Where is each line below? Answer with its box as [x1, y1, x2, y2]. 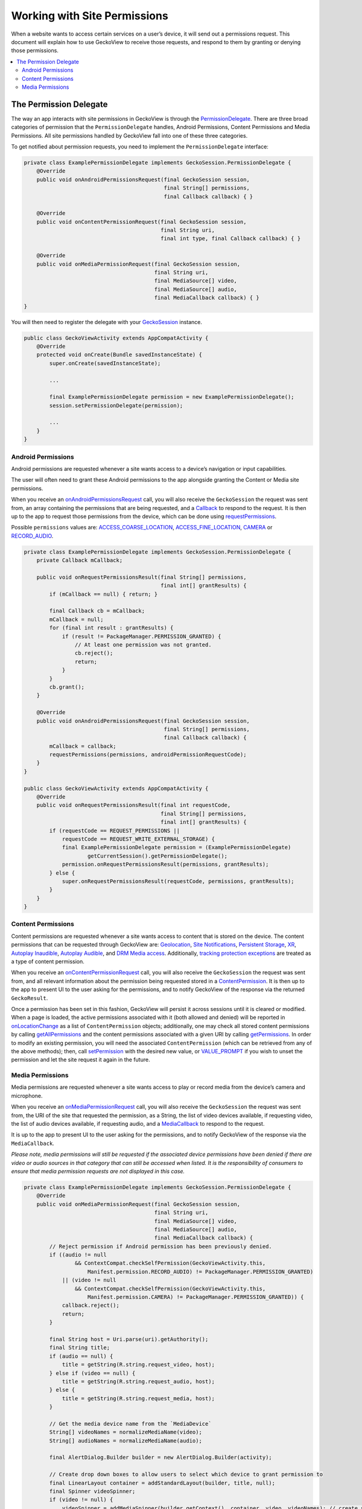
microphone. [11, 1092, 43, 1099]
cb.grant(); [49, 683, 84, 691]
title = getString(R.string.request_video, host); [62, 1361, 215, 1368]
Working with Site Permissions [11, 9, 168, 22]
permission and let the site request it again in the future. [11, 1056, 150, 1064]
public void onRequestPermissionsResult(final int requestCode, [36, 802, 231, 809]
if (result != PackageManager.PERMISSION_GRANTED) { [62, 633, 221, 640]
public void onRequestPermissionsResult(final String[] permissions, [36, 573, 247, 581]
